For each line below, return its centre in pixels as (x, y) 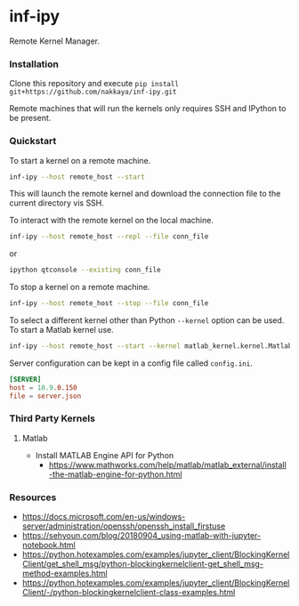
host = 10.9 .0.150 (43, 388)
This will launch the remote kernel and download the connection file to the (145, 194)
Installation (34, 64)
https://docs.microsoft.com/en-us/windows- (104, 517)
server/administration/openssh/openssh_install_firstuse (124, 526)
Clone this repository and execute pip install (94, 84)
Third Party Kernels (53, 418)
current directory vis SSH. (57, 203)
